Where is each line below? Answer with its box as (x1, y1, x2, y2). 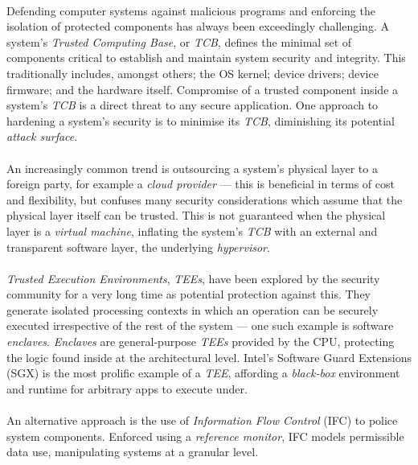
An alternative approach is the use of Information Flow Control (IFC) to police (6, 412, 398, 429)
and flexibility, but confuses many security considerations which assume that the (6, 191, 403, 208)
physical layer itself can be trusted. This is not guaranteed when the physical (6, 207, 386, 224)
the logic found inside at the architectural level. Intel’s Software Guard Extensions (6, 348, 412, 365)
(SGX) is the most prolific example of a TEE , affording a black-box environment (6, 364, 400, 381)
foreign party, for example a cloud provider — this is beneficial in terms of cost (6, 175, 395, 192)
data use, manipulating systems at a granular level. (6, 443, 259, 460)
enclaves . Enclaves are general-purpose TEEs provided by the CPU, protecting (6, 333, 395, 350)
